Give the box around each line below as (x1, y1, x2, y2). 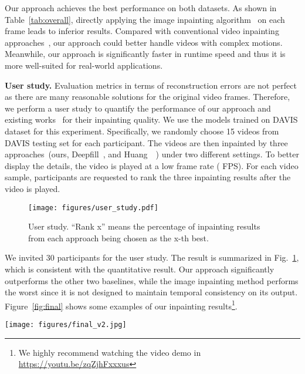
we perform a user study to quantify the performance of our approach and (5, 102, 271, 114)
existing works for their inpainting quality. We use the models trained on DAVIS (5, 113, 298, 126)
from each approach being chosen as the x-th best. (28, 231, 209, 244)
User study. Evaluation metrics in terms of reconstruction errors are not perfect (5, 79, 297, 91)
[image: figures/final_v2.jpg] (5, 320, 127, 329)
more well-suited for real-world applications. (5, 59, 163, 71)
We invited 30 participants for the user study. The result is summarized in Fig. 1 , (5, 251, 299, 264)
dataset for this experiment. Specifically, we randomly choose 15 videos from (5, 124, 279, 137)
